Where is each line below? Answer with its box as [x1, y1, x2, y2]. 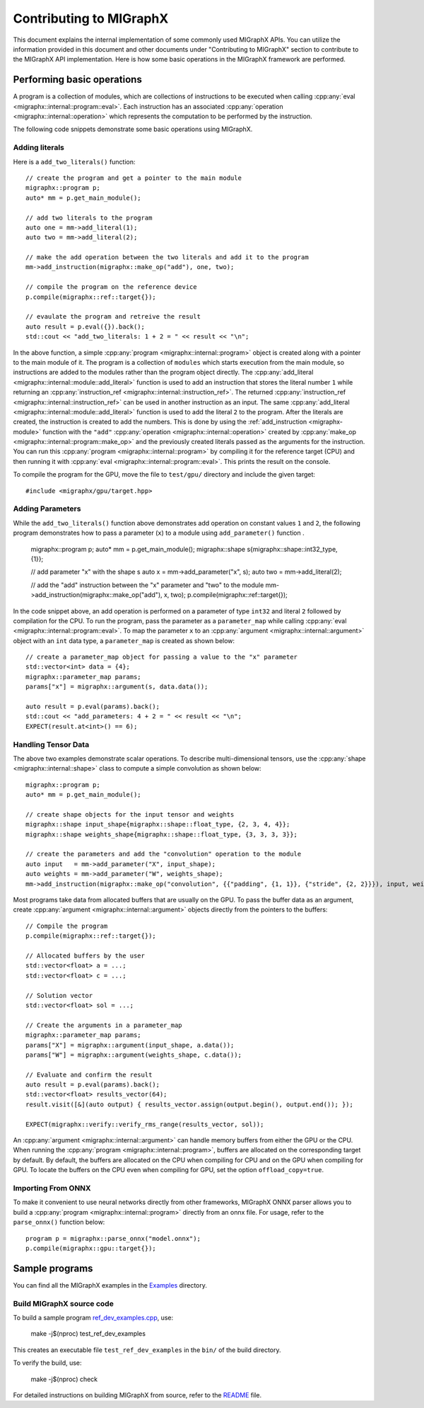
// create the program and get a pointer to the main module [25, 174, 242, 182]
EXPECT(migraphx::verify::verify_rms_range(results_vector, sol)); [25, 1120, 264, 1128]
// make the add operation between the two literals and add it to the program [25, 254, 309, 261]
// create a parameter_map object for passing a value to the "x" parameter [25, 653, 298, 662]
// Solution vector [25, 992, 93, 999]
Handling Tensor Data [13, 739, 90, 749]
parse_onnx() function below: [13, 1218, 105, 1227]
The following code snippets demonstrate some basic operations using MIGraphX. [13, 125, 253, 134]
